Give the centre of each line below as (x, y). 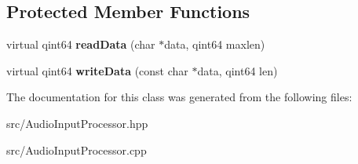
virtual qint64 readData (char (81, 44)
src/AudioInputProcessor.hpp (77, 123)
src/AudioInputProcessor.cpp (77, 149)
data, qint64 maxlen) (215, 44)
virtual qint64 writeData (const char (97, 70)
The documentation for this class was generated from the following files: (179, 97)
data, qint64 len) (237, 70)
